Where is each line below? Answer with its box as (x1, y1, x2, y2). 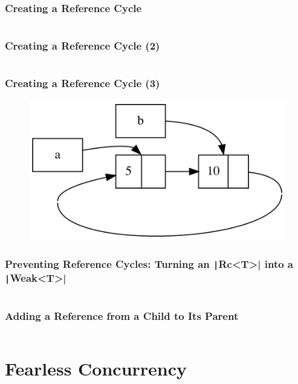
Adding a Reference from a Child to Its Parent (5, 308, 239, 324)
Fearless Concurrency (5, 356, 187, 380)
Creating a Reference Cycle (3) (5, 76, 160, 91)
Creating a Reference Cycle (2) (5, 38, 160, 53)
